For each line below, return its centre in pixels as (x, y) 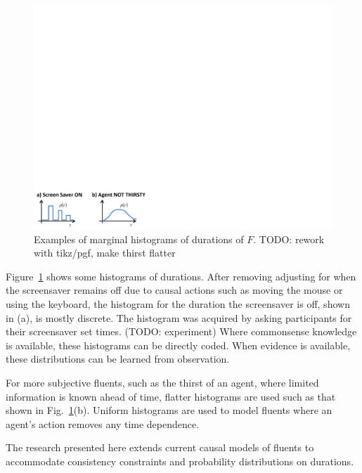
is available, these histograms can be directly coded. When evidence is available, (178, 345)
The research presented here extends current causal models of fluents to (160, 447)
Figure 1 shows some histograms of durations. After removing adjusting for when (181, 276)
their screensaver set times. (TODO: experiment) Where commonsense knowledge (181, 331)
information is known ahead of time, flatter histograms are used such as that (171, 396)
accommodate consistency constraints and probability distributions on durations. (180, 461)
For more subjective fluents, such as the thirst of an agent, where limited (162, 382)
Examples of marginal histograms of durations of (139, 239)
